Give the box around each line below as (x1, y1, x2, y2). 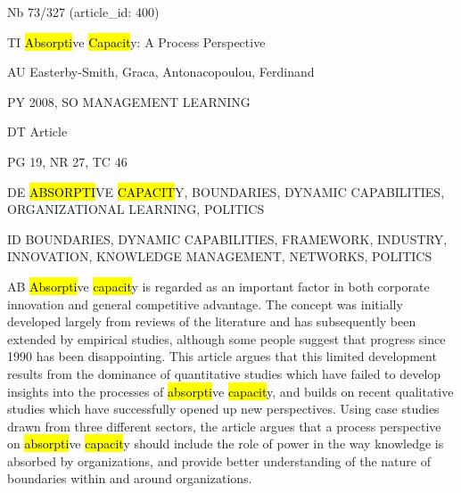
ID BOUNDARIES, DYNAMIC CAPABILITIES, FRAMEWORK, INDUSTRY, (7, 229, 448, 248)
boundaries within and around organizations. (7, 469, 252, 488)
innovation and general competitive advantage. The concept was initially (7, 294, 403, 313)
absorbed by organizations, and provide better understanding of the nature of (7, 451, 431, 470)
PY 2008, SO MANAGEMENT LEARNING (7, 92, 251, 111)
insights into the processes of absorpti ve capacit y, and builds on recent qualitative (7, 382, 454, 400)
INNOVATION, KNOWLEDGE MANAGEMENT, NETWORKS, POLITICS (7, 247, 432, 266)
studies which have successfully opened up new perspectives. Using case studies (7, 399, 440, 418)
